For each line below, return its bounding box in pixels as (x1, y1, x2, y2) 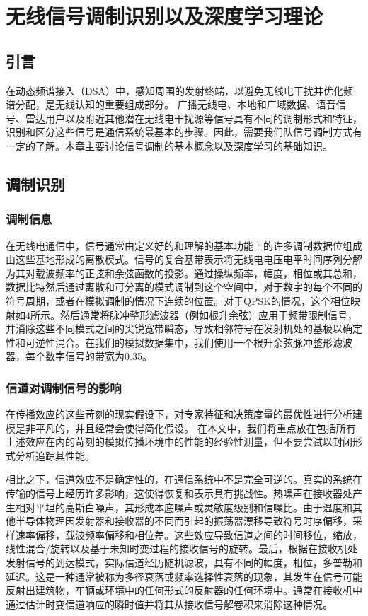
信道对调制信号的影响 (6, 378, 122, 396)
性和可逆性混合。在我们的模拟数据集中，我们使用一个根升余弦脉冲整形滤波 (6, 335, 352, 349)
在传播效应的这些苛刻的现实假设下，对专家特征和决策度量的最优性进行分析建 (6, 407, 362, 422)
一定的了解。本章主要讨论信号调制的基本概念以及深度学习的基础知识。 (6, 138, 333, 153)
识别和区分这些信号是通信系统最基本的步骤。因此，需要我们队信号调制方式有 (6, 124, 362, 139)
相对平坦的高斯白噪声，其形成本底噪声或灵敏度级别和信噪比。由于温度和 (15, 499, 352, 514)
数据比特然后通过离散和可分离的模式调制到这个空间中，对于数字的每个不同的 (6, 279, 362, 294)
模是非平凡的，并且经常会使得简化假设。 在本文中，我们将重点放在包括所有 (6, 420, 356, 435)
